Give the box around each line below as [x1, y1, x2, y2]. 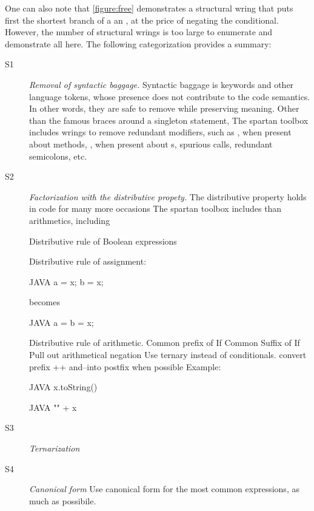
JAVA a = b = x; [29, 316, 94, 328]
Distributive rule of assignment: [29, 255, 147, 268]
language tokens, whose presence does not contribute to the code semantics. [29, 90, 310, 103]
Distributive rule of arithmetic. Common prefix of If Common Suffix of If [29, 336, 300, 349]
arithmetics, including [29, 214, 110, 226]
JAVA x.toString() [29, 381, 98, 393]
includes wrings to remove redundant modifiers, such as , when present [29, 126, 292, 138]
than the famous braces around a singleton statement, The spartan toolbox [29, 113, 309, 126]
